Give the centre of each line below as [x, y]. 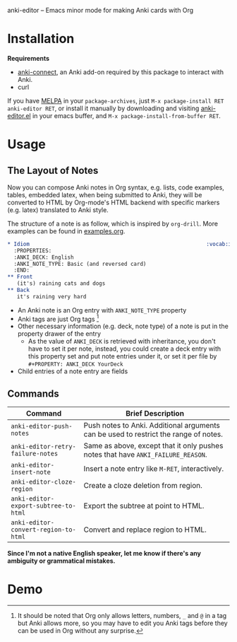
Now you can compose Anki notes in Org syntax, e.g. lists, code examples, [116, 187]
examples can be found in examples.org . [66, 231]
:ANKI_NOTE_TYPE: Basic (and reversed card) [80, 264]
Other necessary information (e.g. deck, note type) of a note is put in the [123, 326]
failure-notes [35, 454]
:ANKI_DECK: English [44, 257]
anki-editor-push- [42, 426]
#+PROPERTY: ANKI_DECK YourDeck [75, 364]
